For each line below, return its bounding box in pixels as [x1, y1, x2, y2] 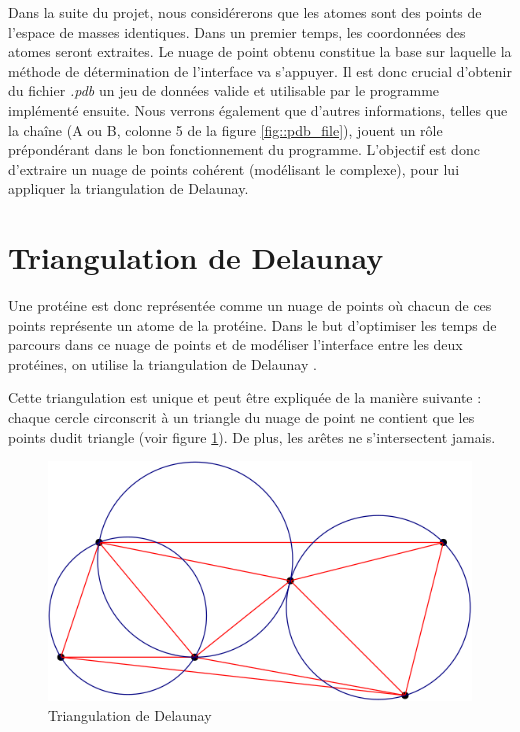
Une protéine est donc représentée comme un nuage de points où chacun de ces [8, 295, 492, 316]
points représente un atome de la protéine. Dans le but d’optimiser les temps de [8, 314, 497, 335]
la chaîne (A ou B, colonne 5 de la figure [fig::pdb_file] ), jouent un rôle [8, 119, 443, 140]
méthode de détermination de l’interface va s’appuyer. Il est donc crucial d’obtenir [8, 60, 512, 81]
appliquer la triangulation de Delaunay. [8, 178, 249, 199]
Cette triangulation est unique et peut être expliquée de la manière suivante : [8, 387, 482, 408]
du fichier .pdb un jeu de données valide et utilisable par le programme [8, 80, 440, 101]
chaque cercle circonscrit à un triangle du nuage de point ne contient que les [8, 407, 475, 428]
